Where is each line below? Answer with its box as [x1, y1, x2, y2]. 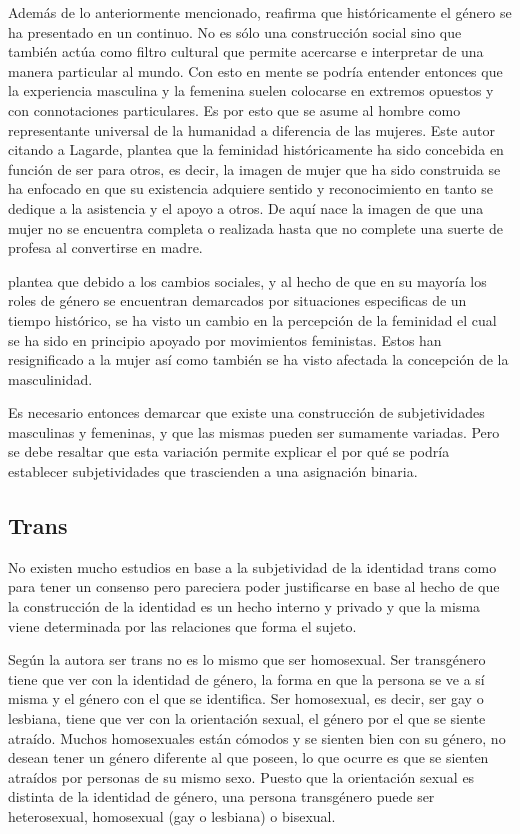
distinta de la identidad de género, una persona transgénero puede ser [8, 786, 435, 807]
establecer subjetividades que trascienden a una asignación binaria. [8, 461, 418, 482]
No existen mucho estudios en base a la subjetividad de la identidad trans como [8, 556, 497, 577]
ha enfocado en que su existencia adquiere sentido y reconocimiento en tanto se [8, 178, 493, 199]
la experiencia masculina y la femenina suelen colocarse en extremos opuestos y [8, 80, 494, 101]
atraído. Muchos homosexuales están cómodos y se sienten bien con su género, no [8, 727, 506, 748]
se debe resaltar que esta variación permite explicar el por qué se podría [8, 441, 450, 462]
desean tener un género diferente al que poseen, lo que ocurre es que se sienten [8, 747, 489, 768]
